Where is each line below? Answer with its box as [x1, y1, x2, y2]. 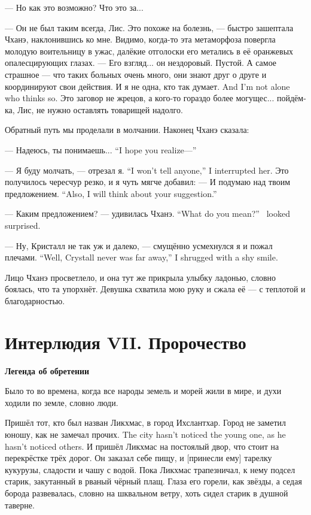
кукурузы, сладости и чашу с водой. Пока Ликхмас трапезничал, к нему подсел [5, 463, 295, 475]
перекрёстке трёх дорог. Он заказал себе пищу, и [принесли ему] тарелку [5, 452, 272, 464]
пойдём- [276, 92, 306, 104]
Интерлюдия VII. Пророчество [5, 329, 246, 354]
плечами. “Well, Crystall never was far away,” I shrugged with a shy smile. [5, 251, 278, 263]
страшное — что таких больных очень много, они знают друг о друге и [5, 68, 267, 80]
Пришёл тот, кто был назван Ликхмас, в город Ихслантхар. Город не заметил [5, 416, 286, 429]
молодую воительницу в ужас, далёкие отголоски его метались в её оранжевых [5, 44, 294, 57]
